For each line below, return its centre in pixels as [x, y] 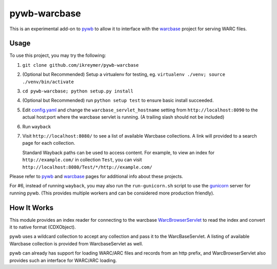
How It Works [32, 208]
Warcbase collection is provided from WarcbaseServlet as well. [76, 243]
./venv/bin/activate [48, 82]
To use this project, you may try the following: [58, 55]
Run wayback [37, 126]
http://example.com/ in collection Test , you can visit [82, 160]
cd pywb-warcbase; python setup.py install [78, 91]
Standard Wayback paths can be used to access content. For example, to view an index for [118, 152]
